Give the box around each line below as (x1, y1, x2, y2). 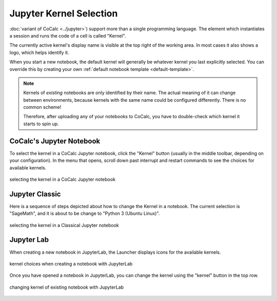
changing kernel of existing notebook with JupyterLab (9, 284, 124, 290)
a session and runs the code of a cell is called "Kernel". (9, 32, 126, 39)
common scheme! (23, 104, 62, 110)
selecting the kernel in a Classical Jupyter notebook (9, 222, 119, 228)
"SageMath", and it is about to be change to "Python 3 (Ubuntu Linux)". (9, 211, 160, 217)
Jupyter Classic (9, 190, 61, 198)
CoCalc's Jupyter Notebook (9, 137, 101, 145)
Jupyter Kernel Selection (9, 8, 118, 19)
